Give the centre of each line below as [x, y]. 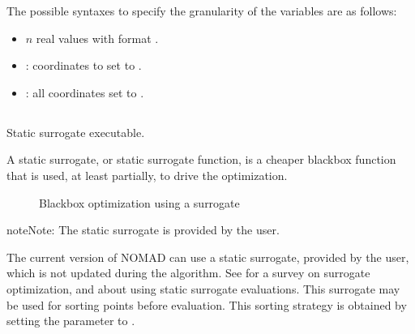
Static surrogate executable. [76, 132]
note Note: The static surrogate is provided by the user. [143, 230]
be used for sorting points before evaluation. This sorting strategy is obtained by [207, 304]
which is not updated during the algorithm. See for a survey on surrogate [188, 273]
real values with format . [97, 38]
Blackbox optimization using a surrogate [139, 202]
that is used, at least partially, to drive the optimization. [147, 175]
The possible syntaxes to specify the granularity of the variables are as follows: [202, 11]
